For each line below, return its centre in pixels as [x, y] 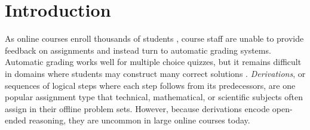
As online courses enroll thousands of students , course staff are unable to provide [154, 38]
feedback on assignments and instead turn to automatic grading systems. [138, 50]
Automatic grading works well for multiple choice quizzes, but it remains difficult [153, 62]
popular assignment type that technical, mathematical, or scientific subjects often [154, 97]
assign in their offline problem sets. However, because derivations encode [137, 108]
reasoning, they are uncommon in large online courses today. [139, 120]
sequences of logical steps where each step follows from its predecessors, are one [150, 85]
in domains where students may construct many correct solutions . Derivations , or [155, 73]
